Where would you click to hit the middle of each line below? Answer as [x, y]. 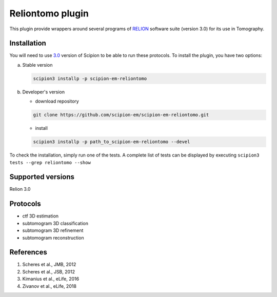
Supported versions [42, 177]
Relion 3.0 [20, 189]
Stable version [38, 65]
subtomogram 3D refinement [53, 230]
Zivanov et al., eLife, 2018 [50, 286]
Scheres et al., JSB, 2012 [49, 271]
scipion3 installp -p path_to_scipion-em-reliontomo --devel [112, 142]
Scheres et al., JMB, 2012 [49, 265]
